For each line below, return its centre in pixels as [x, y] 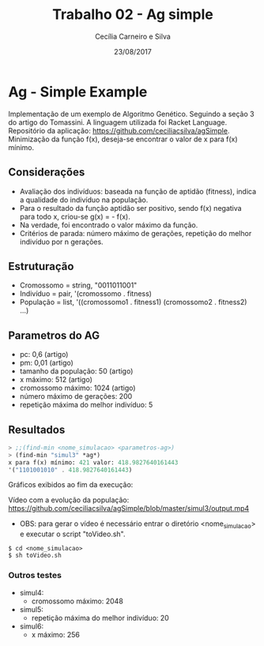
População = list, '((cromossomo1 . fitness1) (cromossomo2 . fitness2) [133, 302]
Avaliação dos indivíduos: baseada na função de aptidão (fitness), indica [138, 191]
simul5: [31, 609]
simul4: [32, 592]
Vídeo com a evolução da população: [69, 500]
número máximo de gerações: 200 [76, 396]
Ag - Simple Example [78, 92]
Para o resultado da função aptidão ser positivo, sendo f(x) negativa [131, 208]
